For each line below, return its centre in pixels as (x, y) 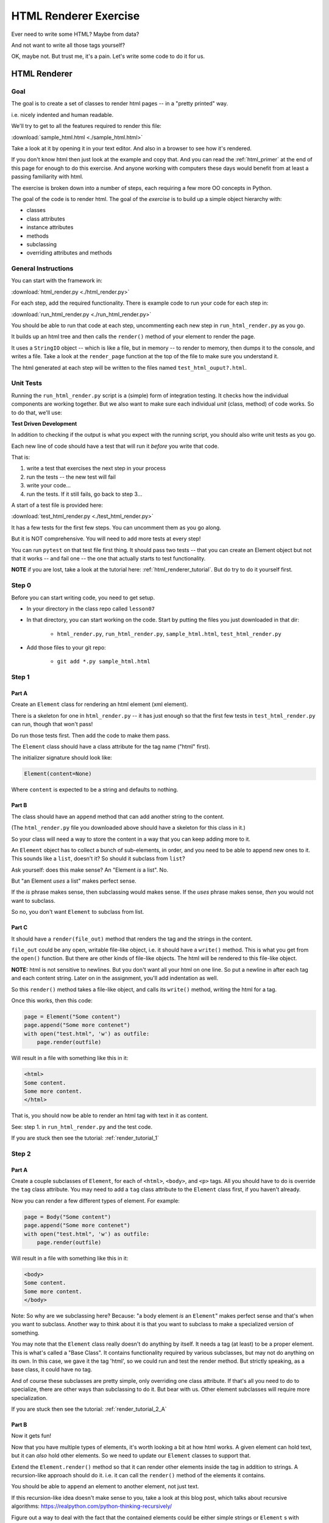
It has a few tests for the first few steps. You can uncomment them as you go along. (116, 528)
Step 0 (21, 585)
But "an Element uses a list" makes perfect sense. (74, 881)
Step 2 (21, 1153)
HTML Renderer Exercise (76, 16)
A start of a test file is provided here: (57, 505)
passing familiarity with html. (47, 177)
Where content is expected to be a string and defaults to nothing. (95, 790)
